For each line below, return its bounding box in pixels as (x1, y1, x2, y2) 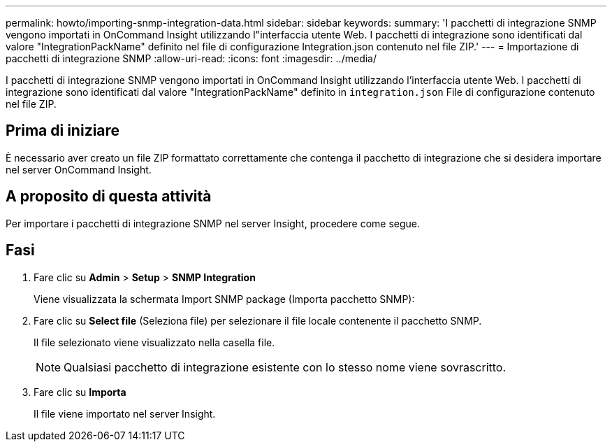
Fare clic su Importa (34, 385, 126, 398)
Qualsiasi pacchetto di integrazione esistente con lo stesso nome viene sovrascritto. (64, 360, 507, 374)
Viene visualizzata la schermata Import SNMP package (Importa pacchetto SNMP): (34, 292, 415, 305)
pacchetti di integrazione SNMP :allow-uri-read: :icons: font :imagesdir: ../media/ (6, 52, 377, 64)
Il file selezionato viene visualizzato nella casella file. (34, 336, 275, 348)
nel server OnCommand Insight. (6, 163, 152, 176)
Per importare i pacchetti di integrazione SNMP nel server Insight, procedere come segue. (6, 217, 421, 229)
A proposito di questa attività (6, 187, 212, 206)
